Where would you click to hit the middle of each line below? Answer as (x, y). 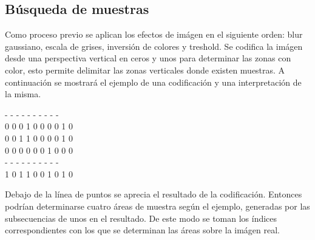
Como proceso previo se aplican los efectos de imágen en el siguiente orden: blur (154, 34)
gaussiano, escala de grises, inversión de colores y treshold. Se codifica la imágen (154, 46)
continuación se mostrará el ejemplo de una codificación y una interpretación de (153, 82)
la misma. (23, 94)
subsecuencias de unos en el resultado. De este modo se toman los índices (141, 218)
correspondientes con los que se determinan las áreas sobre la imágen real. (142, 230)
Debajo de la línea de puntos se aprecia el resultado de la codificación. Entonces (154, 194)
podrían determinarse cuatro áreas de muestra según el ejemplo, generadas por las (157, 206)
